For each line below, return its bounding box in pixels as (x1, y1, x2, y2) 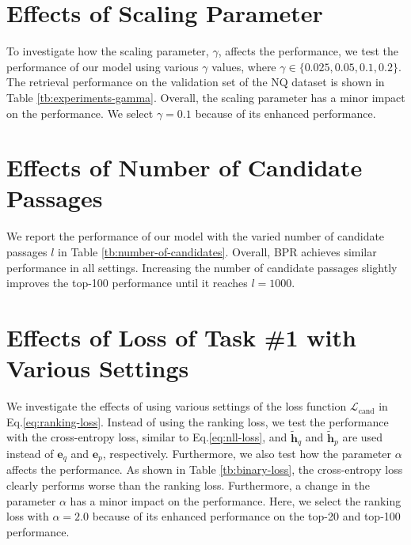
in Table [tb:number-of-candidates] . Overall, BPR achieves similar (58, 244, 377, 259)
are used (342, 429, 383, 445)
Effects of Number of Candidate (6, 151, 363, 184)
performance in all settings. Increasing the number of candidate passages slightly (6, 259, 398, 275)
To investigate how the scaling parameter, (6, 43, 209, 59)
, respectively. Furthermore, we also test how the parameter (102, 445, 392, 461)
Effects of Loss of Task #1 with (6, 320, 356, 353)
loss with (6, 508, 49, 524)
